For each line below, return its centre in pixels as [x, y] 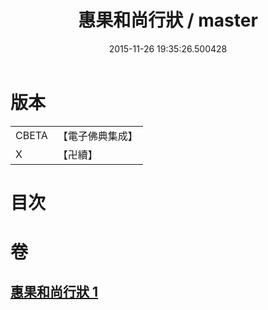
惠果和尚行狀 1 [54, 292]
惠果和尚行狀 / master [168, 20]
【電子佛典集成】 [97, 136]
